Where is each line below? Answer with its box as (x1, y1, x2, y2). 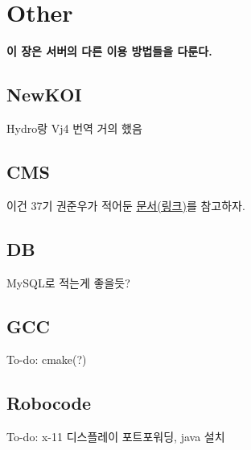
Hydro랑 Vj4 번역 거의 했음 (6, 119, 142, 136)
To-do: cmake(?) (6, 351, 87, 368)
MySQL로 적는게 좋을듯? (6, 274, 130, 291)
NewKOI (6, 82, 82, 107)
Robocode (6, 390, 91, 415)
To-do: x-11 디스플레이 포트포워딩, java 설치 (6, 428, 225, 445)
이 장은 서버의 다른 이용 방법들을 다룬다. (6, 43, 212, 60)
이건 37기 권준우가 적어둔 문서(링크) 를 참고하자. (6, 196, 245, 213)
